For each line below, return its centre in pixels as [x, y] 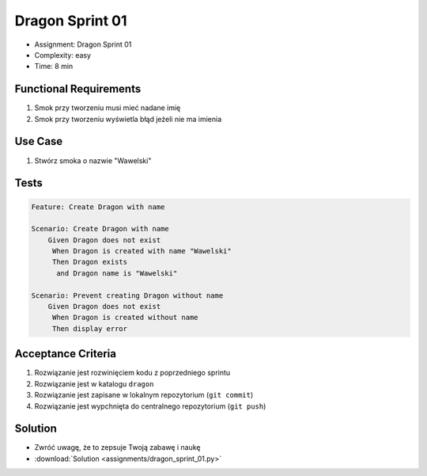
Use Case [39, 141]
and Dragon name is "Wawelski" [117, 273]
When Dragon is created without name [125, 318]
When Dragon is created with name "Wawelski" [142, 251]
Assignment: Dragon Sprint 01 [83, 44]
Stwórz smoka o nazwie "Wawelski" [93, 160]
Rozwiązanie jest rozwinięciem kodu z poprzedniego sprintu [132, 373]
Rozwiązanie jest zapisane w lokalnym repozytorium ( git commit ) [144, 395]
